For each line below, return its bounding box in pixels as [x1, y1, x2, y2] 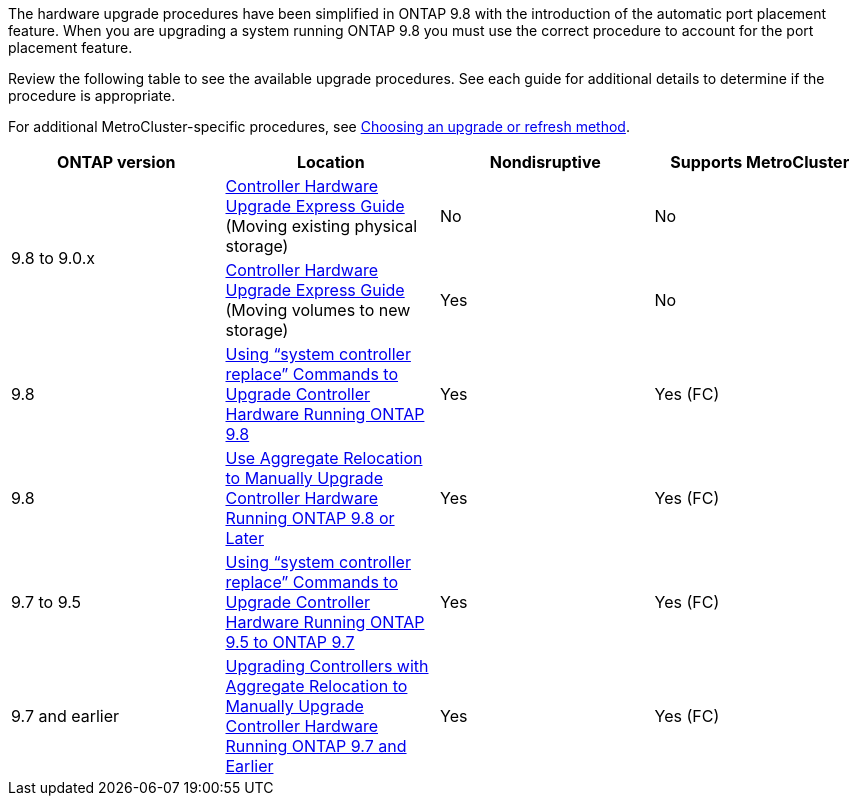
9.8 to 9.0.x [11, 248, 96, 268]
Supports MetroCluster [670, 152, 850, 172]
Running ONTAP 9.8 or [225, 508, 395, 528]
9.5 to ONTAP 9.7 [225, 632, 355, 652]
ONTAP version [57, 152, 176, 172]
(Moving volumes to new [225, 300, 411, 320]
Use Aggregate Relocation [225, 448, 423, 468]
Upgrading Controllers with [225, 656, 429, 676]
